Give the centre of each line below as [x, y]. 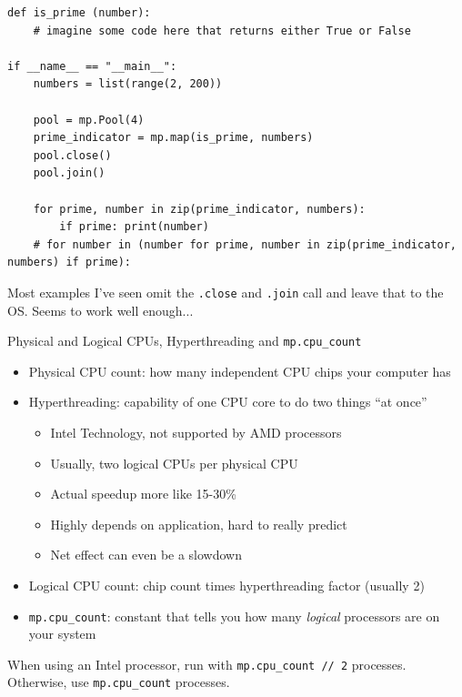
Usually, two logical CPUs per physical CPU [174, 463]
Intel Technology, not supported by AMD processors [196, 432]
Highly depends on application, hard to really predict [199, 524]
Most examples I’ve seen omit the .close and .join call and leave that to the [226, 292]
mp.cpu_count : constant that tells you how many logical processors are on [234, 616]
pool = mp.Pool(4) [89, 120]
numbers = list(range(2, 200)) [128, 84]
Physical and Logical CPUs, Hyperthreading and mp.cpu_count [185, 341]
